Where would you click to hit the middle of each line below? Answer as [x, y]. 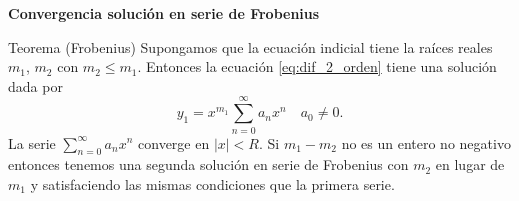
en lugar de [470, 164]
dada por [35, 85]
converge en [174, 142]
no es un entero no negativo [426, 142]
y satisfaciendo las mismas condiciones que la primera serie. [212, 183]
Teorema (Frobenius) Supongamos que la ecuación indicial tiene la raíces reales [250, 46]
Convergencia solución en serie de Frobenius [164, 13]
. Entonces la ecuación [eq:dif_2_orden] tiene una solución [317, 66]
